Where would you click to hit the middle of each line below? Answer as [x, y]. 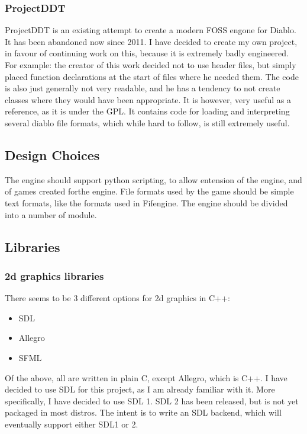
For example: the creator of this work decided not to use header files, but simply [151, 65]
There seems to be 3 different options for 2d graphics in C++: [117, 298]
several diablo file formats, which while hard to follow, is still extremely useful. [147, 122]
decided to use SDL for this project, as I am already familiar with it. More [140, 389]
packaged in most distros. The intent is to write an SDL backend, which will [143, 412]
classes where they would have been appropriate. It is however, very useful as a [148, 99]
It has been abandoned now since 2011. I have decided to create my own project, [151, 41]
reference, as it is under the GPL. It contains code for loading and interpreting [147, 111]
